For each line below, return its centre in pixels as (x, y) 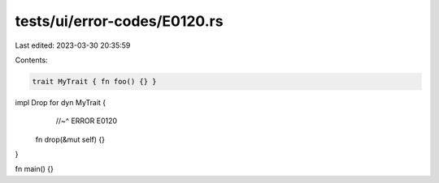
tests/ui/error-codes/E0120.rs (119, 21)
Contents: (31, 60)
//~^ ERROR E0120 (87, 121)
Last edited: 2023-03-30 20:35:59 (73, 45)
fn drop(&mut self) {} (70, 139)
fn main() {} (35, 169)
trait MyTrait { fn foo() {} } (95, 81)
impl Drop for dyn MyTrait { (61, 102)
